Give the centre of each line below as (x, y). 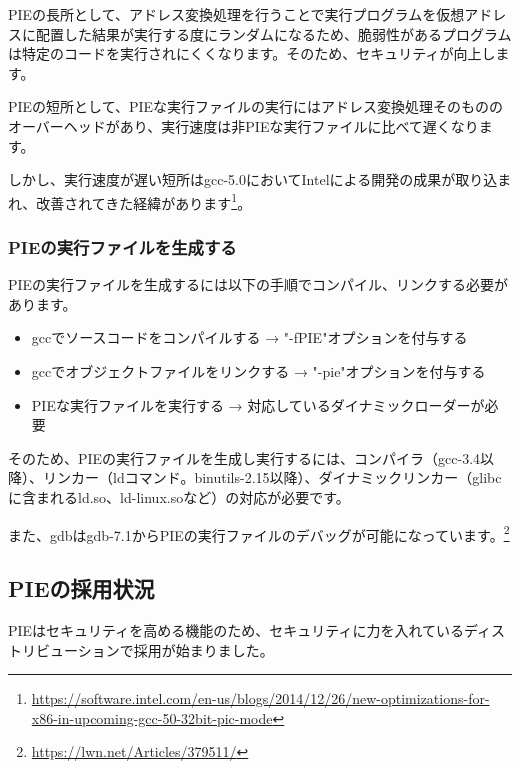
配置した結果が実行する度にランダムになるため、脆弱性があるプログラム (273, 33)
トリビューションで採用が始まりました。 (141, 649)
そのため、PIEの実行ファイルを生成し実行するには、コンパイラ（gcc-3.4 (244, 457)
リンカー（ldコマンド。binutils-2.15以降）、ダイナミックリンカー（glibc (272, 477)
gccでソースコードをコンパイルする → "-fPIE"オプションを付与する (249, 337)
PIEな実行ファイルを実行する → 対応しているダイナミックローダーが (258, 404)
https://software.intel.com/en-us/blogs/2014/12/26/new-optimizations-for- (260, 698)
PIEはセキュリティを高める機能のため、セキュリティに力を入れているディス (257, 630)
